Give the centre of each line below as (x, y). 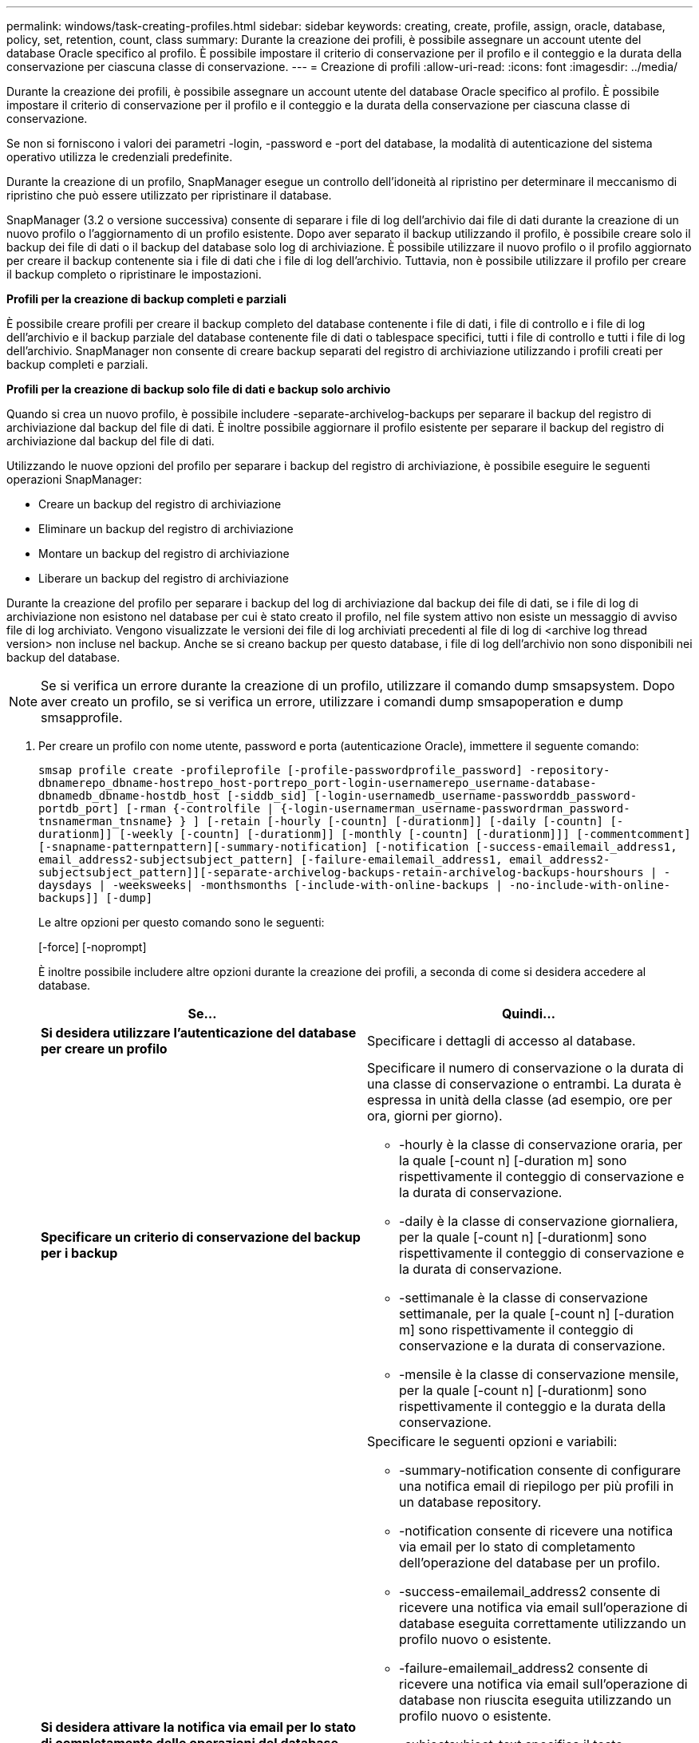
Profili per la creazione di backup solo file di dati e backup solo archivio (199, 389)
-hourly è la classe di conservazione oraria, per (541, 1144)
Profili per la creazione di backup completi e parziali (146, 299)
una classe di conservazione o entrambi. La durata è (524, 1084)
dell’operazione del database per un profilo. (530, 1563)
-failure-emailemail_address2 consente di (523, 1668)
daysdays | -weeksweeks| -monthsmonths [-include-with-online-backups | (271, 885)
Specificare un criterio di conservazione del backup (201, 1237)
